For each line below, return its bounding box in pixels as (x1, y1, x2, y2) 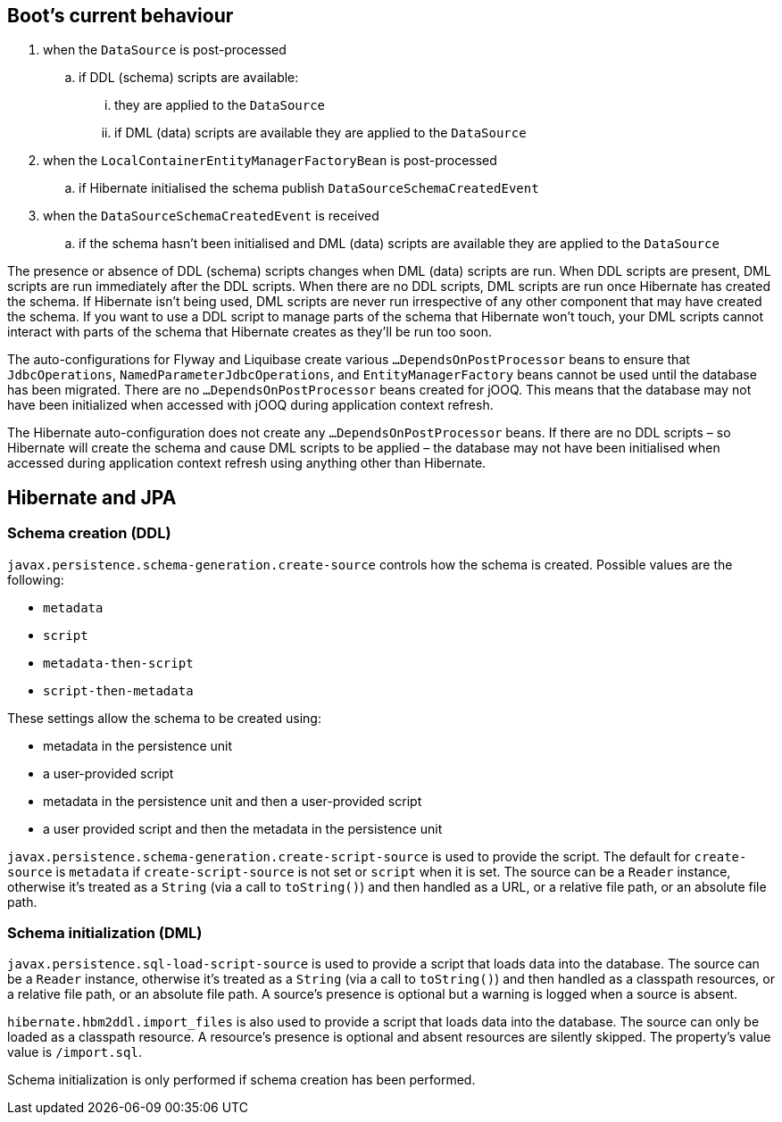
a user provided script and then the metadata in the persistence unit (43, 820, 443, 836)
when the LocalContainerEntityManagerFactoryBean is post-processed (43, 153, 497, 169)
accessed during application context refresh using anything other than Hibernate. (7, 455, 487, 471)
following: (7, 571, 64, 587)
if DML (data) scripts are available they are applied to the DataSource (114, 125, 527, 141)
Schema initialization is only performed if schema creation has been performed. (7, 1072, 476, 1088)
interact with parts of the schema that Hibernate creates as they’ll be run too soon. (7, 324, 493, 340)
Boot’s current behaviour (7, 4, 234, 27)
